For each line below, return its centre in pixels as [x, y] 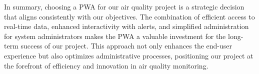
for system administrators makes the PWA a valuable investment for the [115, 36]
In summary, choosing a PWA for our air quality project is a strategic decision [124, 6]
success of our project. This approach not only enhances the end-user [126, 46]
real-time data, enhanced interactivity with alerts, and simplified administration [126, 26]
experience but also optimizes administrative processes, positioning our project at [129, 55]
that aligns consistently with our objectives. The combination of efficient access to [129, 16]
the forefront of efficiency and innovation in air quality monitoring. [106, 65]
